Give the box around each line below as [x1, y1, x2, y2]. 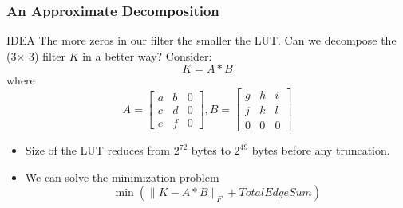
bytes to [191, 142, 231, 159]
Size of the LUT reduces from [25, 142, 170, 159]
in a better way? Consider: [82, 47, 212, 64]
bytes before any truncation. [251, 142, 390, 159]
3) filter [29, 47, 65, 64]
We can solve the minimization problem [25, 168, 219, 185]
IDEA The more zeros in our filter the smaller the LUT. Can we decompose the [6, 32, 397, 49]
